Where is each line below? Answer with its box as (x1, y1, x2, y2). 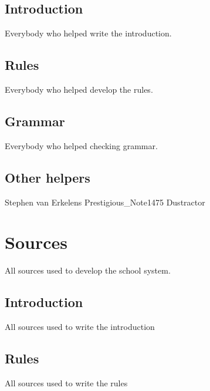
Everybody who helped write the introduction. (5, 27, 172, 39)
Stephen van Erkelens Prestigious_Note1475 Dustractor (5, 195, 205, 208)
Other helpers (5, 168, 90, 186)
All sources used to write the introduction (5, 321, 155, 333)
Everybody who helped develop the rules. (5, 83, 153, 95)
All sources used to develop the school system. (5, 264, 171, 277)
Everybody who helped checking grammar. (5, 139, 158, 151)
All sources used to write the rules (5, 376, 128, 389)
